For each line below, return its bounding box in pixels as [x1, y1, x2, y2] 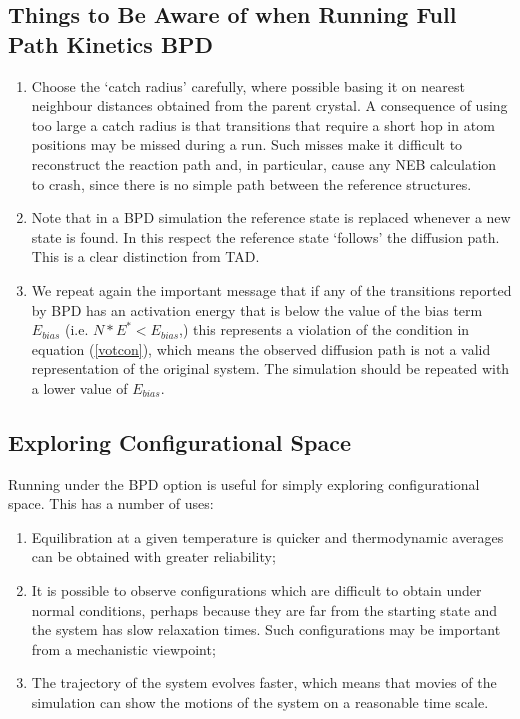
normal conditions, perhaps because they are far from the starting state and [31, 599, 498, 620]
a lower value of [31, 377, 128, 398]
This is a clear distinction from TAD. [31, 246, 260, 267]
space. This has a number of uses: [8, 493, 214, 514]
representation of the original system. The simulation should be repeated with [31, 358, 510, 379]
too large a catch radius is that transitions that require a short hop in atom [31, 114, 495, 135]
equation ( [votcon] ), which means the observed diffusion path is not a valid [31, 338, 491, 359]
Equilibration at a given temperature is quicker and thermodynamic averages [31, 526, 504, 547]
